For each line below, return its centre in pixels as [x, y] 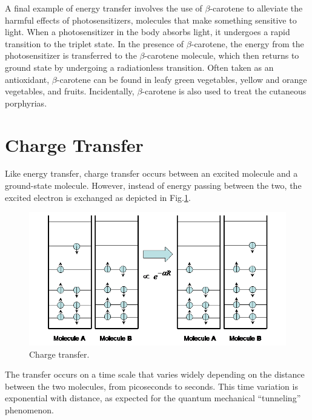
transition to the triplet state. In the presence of [95, 43]
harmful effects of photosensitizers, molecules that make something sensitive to [151, 20]
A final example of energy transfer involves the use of [104, 8]
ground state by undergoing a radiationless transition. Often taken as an [139, 67]
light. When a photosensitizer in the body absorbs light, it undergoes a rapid [148, 32]
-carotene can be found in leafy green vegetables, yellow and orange [182, 79]
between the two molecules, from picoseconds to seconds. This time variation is [151, 386]
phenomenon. [29, 410]
